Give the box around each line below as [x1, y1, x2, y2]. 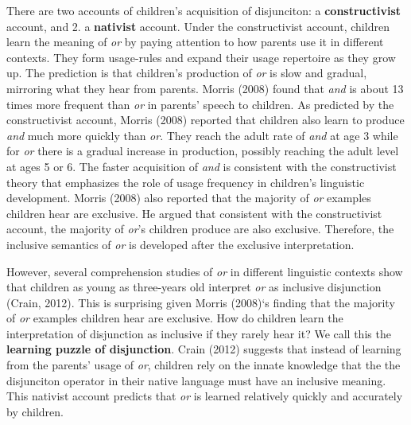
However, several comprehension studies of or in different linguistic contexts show [6, 263, 403, 279]
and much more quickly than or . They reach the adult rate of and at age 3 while [6, 127, 398, 143]
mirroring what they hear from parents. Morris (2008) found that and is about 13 [6, 80, 404, 96]
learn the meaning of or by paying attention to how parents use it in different [6, 33, 384, 50]
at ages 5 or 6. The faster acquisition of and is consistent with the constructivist [6, 158, 397, 174]
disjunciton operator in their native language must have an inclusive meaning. [6, 372, 386, 388]
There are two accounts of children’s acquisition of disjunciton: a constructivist [6, 2, 401, 18]
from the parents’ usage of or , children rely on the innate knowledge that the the [6, 357, 401, 373]
